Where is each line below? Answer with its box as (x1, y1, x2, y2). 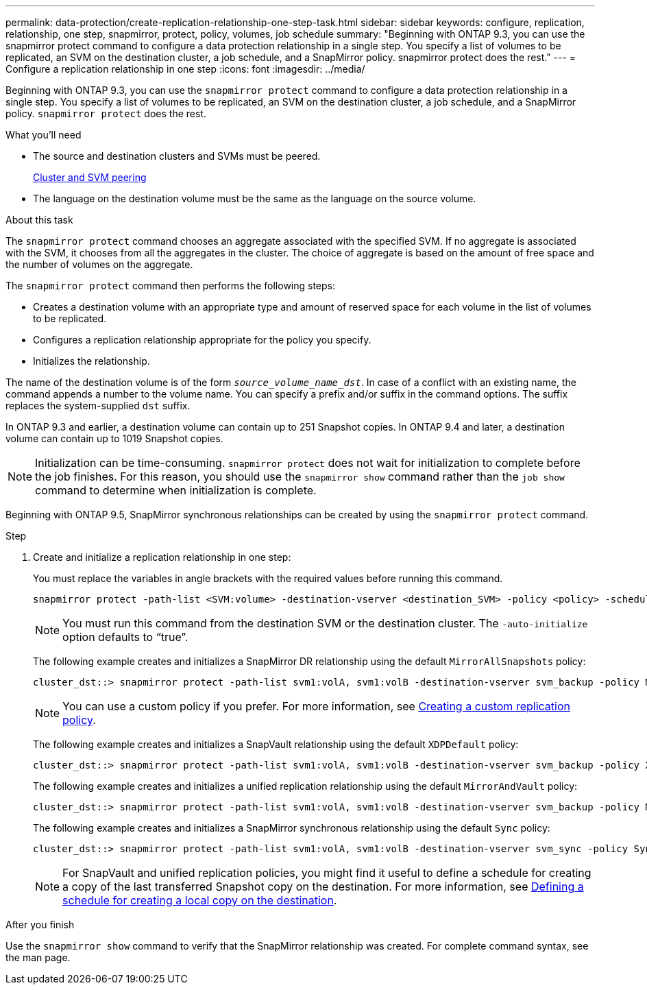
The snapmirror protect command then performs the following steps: (5, 280, 336, 291)
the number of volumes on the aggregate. (5, 258, 193, 270)
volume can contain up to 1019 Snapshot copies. (5, 433, 223, 444)
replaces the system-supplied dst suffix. (5, 400, 191, 411)
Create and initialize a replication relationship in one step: (33, 551, 291, 563)
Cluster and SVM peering (33, 171, 147, 183)
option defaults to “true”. (62, 630, 188, 644)
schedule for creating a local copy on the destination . (62, 893, 337, 907)
